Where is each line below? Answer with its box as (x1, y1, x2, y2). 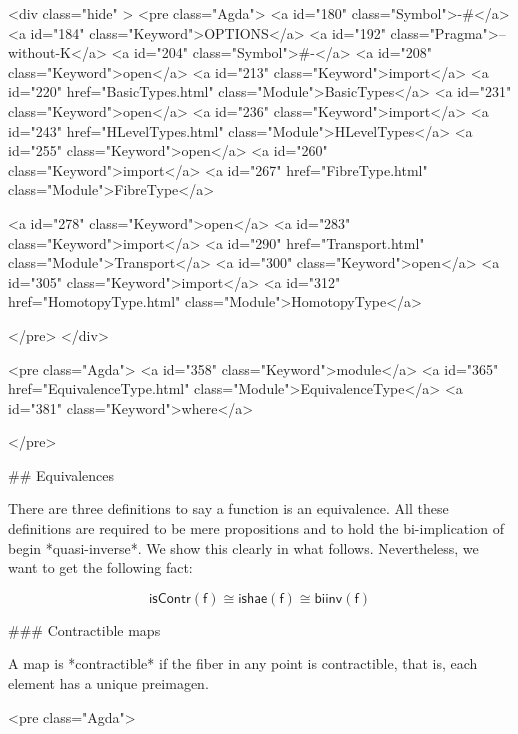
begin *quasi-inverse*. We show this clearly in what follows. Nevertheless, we (8, 537, 479, 558)
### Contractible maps (8, 619, 161, 640)
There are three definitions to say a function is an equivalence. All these (8, 498, 449, 519)
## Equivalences (8, 464, 115, 485)
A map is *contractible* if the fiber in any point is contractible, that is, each (8, 653, 478, 674)
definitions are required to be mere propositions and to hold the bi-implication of (8, 518, 504, 539)
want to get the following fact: (8, 557, 193, 578)
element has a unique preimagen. (8, 673, 209, 694)
